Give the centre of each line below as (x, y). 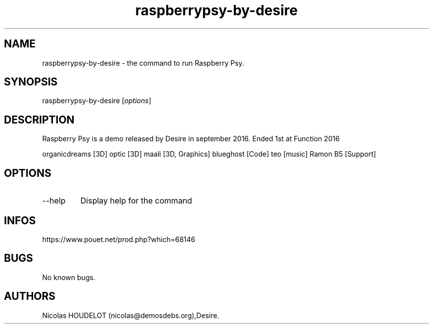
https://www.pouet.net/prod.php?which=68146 (119, 239)
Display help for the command (136, 201)
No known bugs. (69, 277)
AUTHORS (30, 296)
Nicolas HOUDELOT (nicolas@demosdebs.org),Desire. (131, 315)
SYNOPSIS (31, 82)
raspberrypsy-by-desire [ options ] (97, 101)
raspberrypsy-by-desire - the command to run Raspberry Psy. (143, 63)
